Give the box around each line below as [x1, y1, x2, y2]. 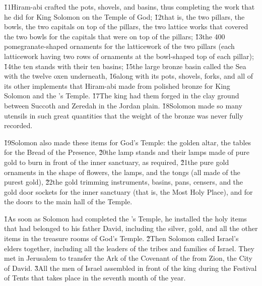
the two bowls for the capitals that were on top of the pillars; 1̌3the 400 [4, 31, 225, 41]
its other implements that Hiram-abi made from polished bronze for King [4, 80, 230, 91]
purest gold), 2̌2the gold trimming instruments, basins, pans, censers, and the [4, 177, 243, 187]
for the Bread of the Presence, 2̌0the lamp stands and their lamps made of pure [4, 147, 249, 157]
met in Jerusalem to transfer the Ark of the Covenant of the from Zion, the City [4, 253, 252, 263]
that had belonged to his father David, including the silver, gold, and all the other [4, 223, 258, 234]
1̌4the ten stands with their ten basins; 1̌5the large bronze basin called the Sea [4, 61, 246, 71]
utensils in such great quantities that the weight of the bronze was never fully [4, 110, 243, 121]
